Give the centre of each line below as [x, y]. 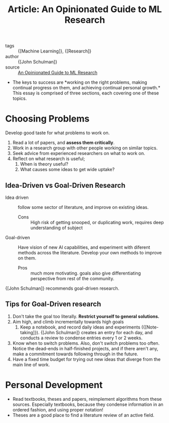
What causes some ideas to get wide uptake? [67, 170]
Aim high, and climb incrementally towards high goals [68, 322]
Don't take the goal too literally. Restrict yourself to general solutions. [86, 316]
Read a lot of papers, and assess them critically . [64, 143]
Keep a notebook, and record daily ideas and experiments [80, 327]
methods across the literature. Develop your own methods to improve [90, 252]
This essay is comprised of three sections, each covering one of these [86, 93]
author [12, 57]
